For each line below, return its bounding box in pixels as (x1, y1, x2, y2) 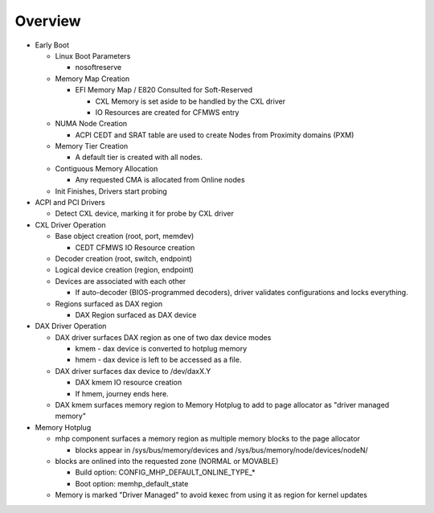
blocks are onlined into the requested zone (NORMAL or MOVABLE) (55, 457, 279, 466)
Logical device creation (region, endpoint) (55, 265, 194, 275)
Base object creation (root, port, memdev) (55, 232, 194, 241)
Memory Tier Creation (55, 142, 129, 151)
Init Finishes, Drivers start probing (55, 186, 168, 196)
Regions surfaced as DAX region (55, 298, 163, 309)
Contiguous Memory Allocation (55, 163, 158, 173)
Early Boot (35, 40, 70, 50)
